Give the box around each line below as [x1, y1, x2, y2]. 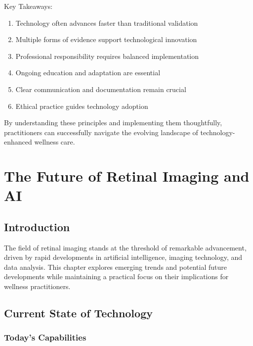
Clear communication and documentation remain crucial [15, 84, 186, 94]
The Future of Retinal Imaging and [4, 166, 250, 186]
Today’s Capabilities [4, 331, 86, 344]
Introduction [4, 219, 70, 234]
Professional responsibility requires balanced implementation [15, 50, 199, 61]
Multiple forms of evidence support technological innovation [15, 34, 197, 45]
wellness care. [34, 137, 75, 147]
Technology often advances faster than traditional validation [15, 17, 198, 28]
